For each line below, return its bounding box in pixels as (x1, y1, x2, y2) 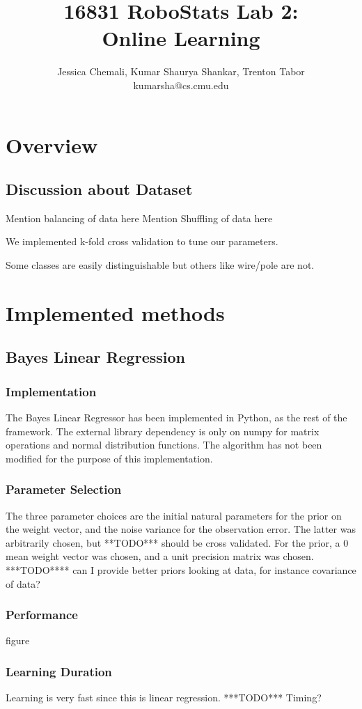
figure (6, 633, 30, 648)
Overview (6, 130, 98, 159)
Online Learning (102, 24, 260, 52)
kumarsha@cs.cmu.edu (133, 77, 229, 92)
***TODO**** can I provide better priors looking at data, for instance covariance (6, 563, 356, 577)
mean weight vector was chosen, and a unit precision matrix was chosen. (6, 549, 314, 563)
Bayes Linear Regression (6, 346, 185, 368)
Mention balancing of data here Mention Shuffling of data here (6, 210, 273, 225)
